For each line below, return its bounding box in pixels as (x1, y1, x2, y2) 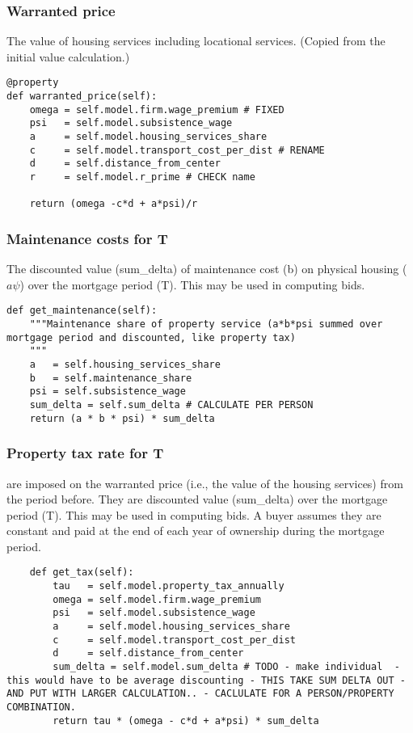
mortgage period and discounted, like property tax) (6, 331, 296, 343)
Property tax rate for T (6, 443, 164, 463)
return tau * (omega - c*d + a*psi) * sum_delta (53, 714, 319, 727)
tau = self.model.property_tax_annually (53, 580, 284, 592)
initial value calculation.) (6, 48, 130, 65)
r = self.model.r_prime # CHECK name (29, 171, 255, 183)
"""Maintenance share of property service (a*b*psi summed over (29, 318, 383, 331)
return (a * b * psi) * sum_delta (29, 412, 215, 424)
